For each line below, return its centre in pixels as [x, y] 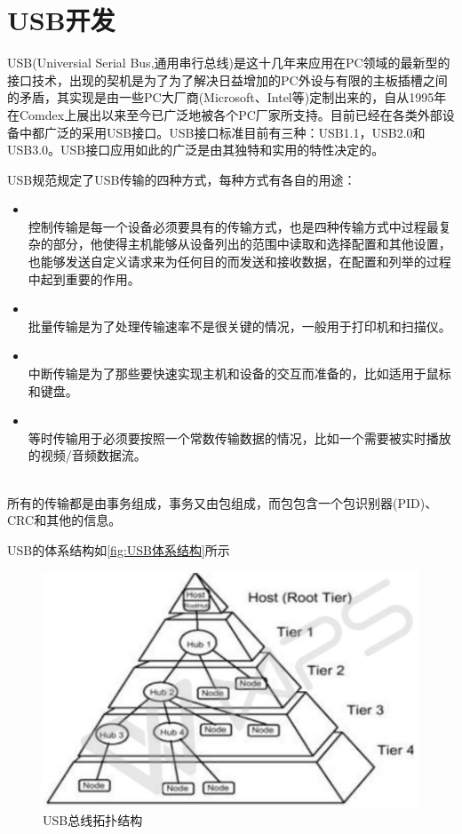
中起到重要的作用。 [84, 278]
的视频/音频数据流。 [87, 455]
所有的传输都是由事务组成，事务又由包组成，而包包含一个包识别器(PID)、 [223, 502]
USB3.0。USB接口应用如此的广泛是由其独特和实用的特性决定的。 [196, 150]
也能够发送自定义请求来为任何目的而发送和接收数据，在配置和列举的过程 [239, 262]
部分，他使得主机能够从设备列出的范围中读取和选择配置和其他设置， [252, 244]
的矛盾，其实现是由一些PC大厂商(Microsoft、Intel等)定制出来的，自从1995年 [227, 97]
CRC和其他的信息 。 [64, 520]
